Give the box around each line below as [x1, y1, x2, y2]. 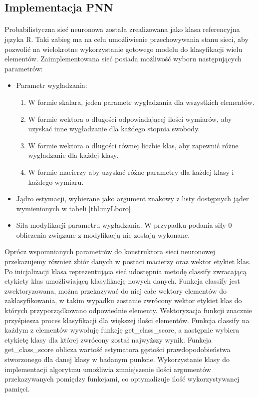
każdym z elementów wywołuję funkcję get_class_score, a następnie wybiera [4, 325, 240, 335]
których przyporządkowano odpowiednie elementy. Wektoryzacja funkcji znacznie [4, 305, 253, 316]
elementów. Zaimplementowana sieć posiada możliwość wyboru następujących [4, 53, 242, 64]
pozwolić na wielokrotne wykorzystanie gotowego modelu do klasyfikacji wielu [4, 43, 243, 54]
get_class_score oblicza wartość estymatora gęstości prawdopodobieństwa [4, 344, 231, 355]
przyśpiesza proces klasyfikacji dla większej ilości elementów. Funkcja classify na [4, 315, 250, 325]
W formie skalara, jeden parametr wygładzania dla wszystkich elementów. [28, 96, 255, 107]
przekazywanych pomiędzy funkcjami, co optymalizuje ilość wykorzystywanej [4, 374, 240, 384]
